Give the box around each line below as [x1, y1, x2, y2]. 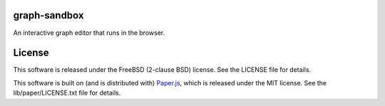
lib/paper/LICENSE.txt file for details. [13, 89, 121, 97]
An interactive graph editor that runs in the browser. [13, 28, 165, 37]
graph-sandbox [13, 9, 85, 21]
